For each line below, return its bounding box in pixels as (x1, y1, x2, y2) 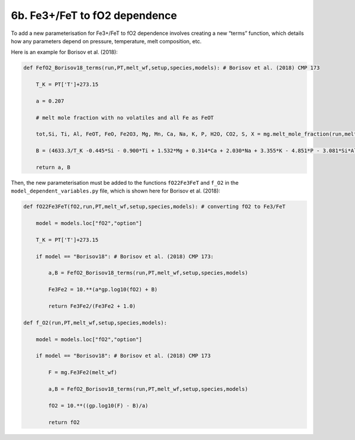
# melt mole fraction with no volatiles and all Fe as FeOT (35, 114, 214, 121)
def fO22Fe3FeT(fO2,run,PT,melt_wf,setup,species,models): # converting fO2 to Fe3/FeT (23, 203, 286, 210)
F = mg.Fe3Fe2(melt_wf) (48, 369, 118, 376)
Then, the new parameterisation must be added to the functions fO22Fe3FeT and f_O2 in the (11, 179, 239, 186)
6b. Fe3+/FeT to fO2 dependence (11, 9, 177, 22)
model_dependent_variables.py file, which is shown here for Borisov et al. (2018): (11, 187, 221, 195)
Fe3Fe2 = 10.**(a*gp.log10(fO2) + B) (48, 286, 158, 293)
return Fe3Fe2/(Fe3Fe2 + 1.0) (48, 303, 136, 310)
